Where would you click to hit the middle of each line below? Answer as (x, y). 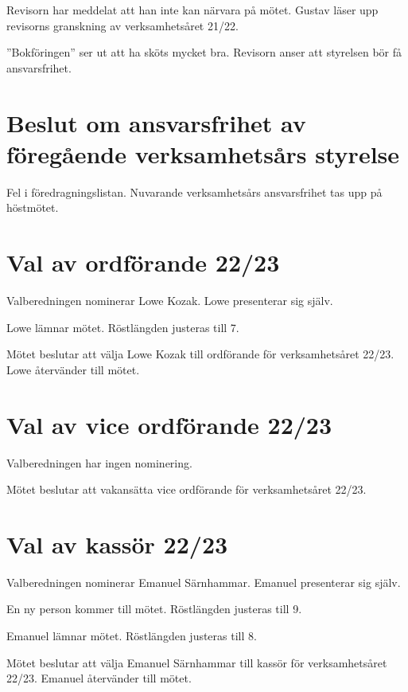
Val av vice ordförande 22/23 (169, 424)
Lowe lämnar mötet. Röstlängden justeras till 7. (123, 327)
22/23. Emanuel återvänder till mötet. (99, 678)
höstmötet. (33, 207)
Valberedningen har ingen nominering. (99, 462)
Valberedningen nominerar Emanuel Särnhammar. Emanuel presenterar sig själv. (204, 582)
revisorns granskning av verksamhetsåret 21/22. (122, 25)
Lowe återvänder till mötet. (73, 369)
